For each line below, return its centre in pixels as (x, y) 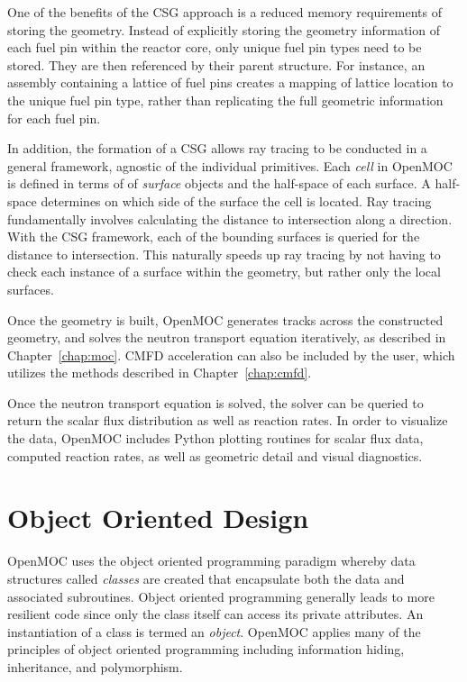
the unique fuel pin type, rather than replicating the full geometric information (225, 100)
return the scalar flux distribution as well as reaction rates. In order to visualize (228, 420)
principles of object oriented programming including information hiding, (206, 649)
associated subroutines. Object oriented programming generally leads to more (221, 596)
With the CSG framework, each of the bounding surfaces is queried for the (214, 236)
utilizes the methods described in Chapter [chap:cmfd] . (160, 373)
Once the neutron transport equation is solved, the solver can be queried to (215, 402)
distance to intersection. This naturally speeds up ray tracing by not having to (224, 254)
